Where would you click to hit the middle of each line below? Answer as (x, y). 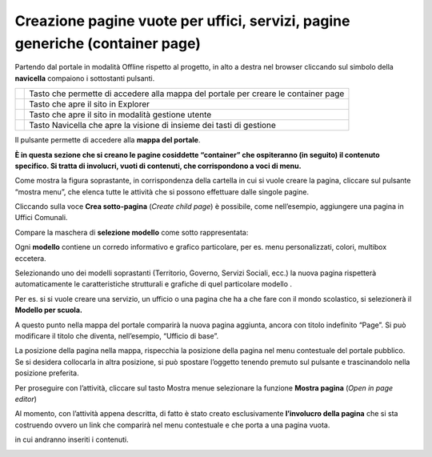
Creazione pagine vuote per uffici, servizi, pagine (182, 21)
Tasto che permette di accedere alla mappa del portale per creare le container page (187, 94)
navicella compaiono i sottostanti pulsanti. (85, 78)
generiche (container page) (108, 43)
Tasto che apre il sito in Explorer (90, 104)
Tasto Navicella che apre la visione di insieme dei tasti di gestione (152, 126)
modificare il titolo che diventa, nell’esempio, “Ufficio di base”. (117, 335)
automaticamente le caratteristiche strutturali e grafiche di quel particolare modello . (153, 284)
